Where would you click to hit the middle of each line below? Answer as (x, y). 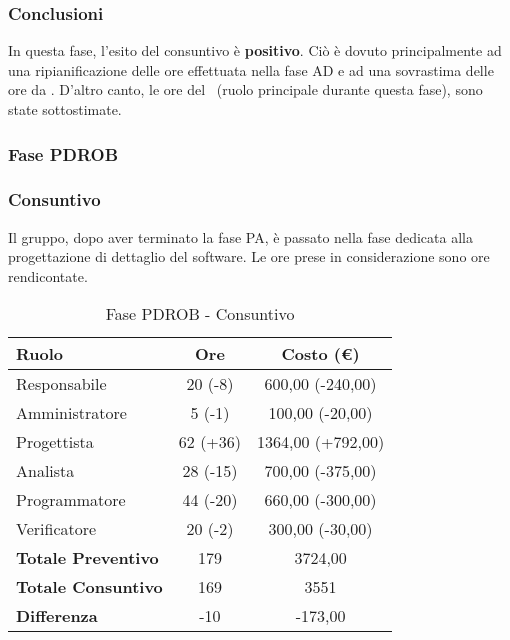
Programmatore (71, 500)
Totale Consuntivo (89, 587)
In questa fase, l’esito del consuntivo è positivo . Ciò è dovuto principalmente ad (255, 50)
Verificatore (56, 529)
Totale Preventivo (87, 558)
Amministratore (71, 413)
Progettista (55, 442)
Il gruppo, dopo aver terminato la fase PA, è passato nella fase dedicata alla (240, 236)
